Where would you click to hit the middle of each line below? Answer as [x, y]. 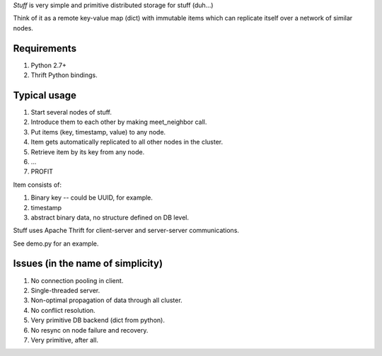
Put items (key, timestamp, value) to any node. [98, 132]
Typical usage [45, 95]
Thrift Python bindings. [64, 75]
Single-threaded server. [65, 290]
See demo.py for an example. [56, 243]
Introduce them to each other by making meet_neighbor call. [119, 122]
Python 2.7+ [49, 65]
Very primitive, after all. [65, 340]
